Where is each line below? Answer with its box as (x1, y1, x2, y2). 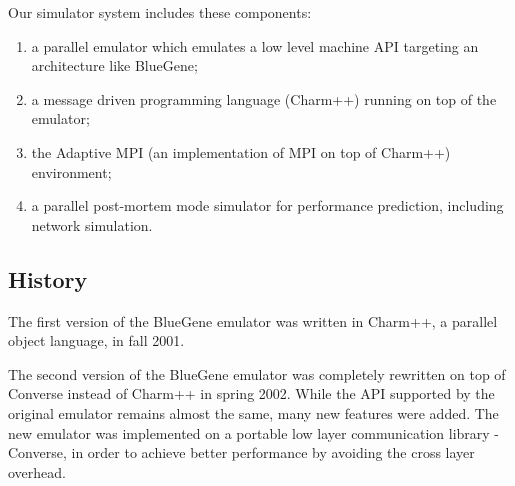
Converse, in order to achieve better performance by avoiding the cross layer (8, 442, 475, 463)
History (8, 263, 88, 294)
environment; (31, 161, 112, 182)
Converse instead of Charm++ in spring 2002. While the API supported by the (8, 383, 495, 404)
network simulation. (31, 214, 153, 235)
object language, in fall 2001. (8, 330, 185, 351)
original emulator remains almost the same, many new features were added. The (8, 402, 499, 423)
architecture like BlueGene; (31, 55, 198, 76)
